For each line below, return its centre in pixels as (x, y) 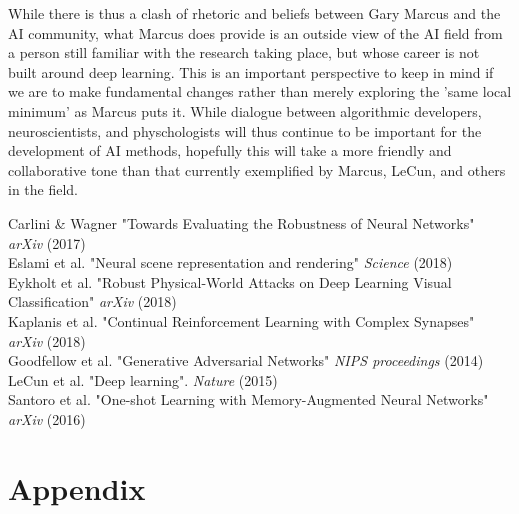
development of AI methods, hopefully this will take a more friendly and (230, 150)
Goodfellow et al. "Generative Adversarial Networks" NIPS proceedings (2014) (246, 360)
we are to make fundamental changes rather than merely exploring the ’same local (260, 91)
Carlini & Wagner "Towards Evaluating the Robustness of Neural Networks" (241, 222)
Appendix (77, 487)
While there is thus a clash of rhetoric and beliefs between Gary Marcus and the (254, 13)
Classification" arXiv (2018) (92, 301)
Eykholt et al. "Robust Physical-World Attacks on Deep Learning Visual (230, 281)
